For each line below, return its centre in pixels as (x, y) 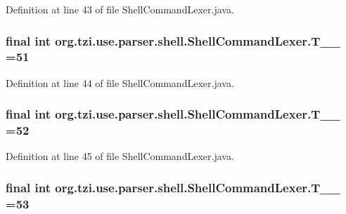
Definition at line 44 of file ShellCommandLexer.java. (120, 82)
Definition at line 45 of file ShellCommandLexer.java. (120, 156)
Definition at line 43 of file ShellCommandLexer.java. (120, 9)
